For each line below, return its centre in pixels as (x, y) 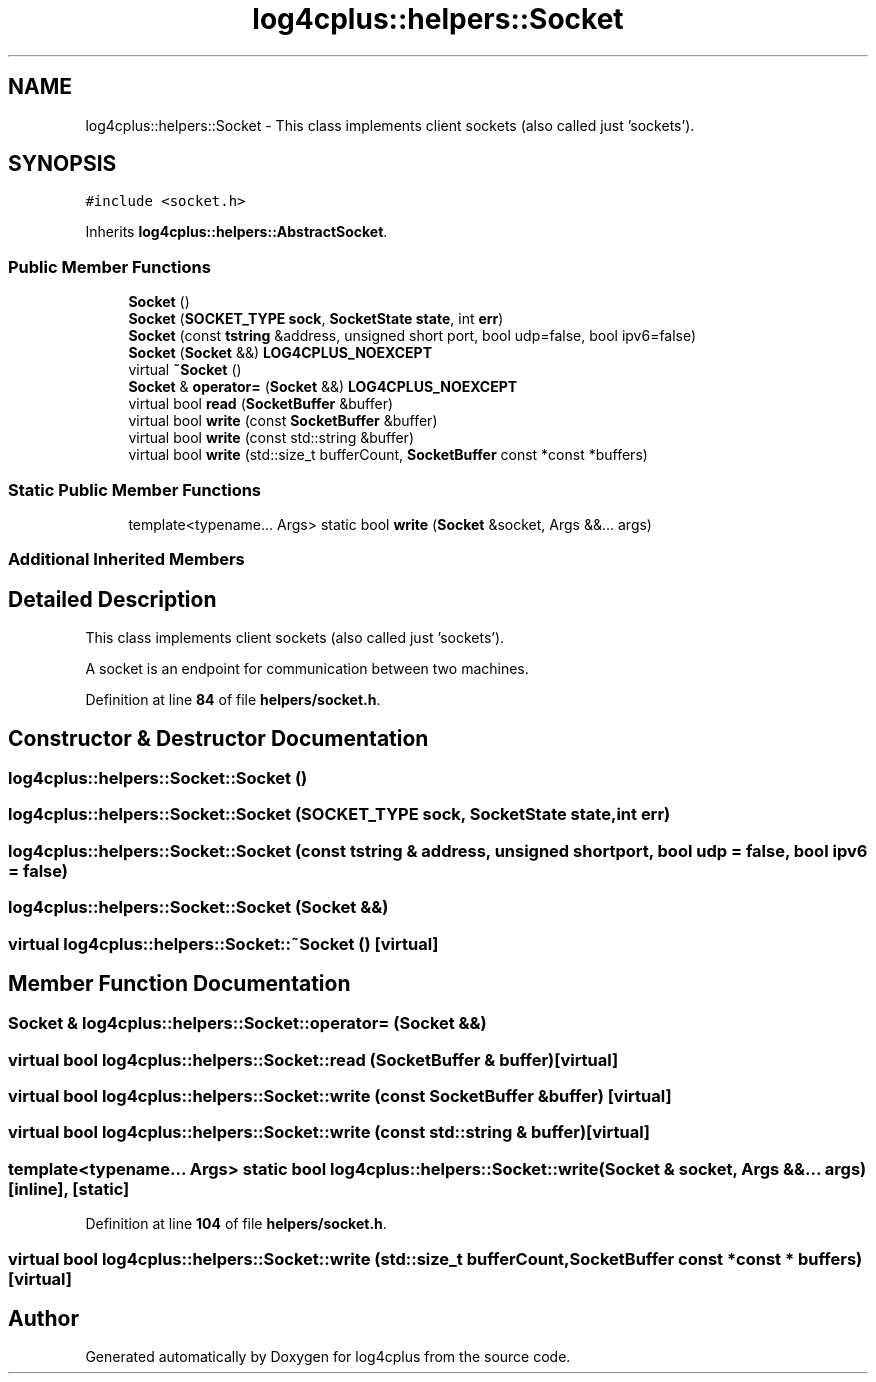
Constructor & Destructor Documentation (218, 738)
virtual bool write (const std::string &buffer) (271, 438)
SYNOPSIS (62, 164)
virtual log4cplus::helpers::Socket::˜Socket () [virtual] (223, 943)
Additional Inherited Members (126, 559)
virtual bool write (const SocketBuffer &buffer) (283, 421)
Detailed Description (112, 599)
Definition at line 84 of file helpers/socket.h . (233, 700)
